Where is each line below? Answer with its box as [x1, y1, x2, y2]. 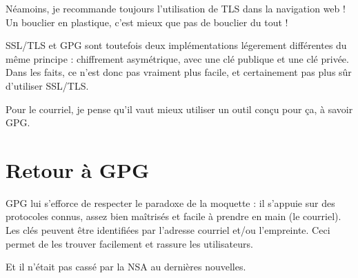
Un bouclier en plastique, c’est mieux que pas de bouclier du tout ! [6, 14, 288, 29]
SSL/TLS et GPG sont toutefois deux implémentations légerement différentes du [6, 38, 347, 52]
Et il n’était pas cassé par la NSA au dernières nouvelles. [6, 259, 246, 274]
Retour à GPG [6, 155, 150, 183]
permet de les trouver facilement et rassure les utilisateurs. [6, 236, 253, 250]
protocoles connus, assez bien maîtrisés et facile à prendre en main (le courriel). [6, 209, 341, 224]
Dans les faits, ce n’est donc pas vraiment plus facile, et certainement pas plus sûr [6, 65, 352, 79]
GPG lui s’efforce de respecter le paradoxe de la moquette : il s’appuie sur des [6, 195, 335, 210]
